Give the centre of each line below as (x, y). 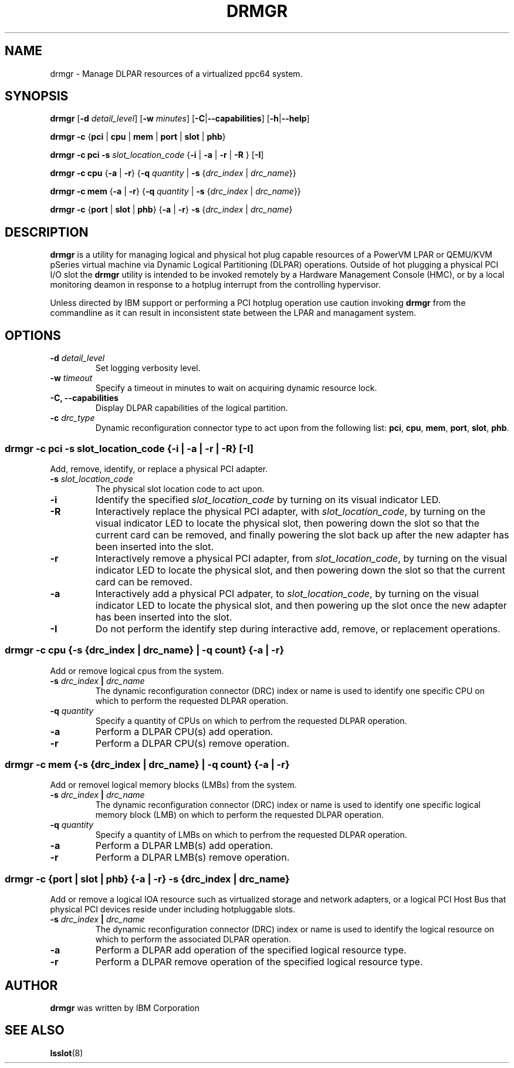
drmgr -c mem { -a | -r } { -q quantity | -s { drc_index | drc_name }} (175, 191)
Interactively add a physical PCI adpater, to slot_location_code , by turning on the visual (287, 593)
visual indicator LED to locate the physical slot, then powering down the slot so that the (288, 523)
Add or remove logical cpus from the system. (137, 671)
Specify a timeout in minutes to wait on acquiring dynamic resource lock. (236, 388)
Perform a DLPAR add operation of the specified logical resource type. (251, 950)
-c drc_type (72, 418)
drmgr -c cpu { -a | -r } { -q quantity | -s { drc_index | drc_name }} (173, 173)
